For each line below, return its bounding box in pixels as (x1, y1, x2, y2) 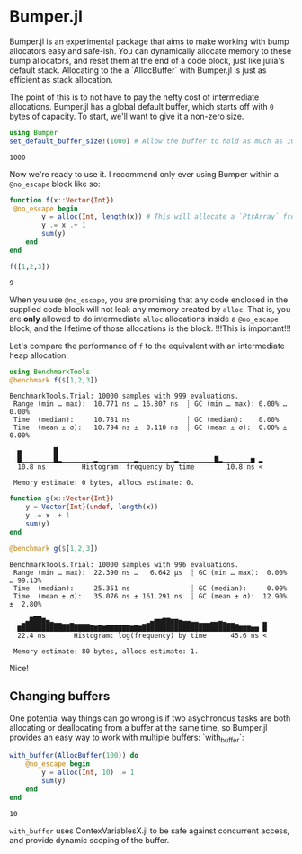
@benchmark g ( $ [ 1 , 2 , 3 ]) (9, 544, 99, 553)
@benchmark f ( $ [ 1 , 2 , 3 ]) (9, 375, 99, 384)
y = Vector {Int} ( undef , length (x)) (25, 502, 159, 512)
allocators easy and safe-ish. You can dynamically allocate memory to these (9, 45, 292, 56)
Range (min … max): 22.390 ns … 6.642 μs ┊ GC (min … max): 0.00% (13, 568, 288, 577)
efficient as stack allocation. (9, 74, 114, 85)
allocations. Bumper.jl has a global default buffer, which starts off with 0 (9, 101, 274, 112)
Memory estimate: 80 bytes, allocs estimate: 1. (13, 646, 200, 656)
